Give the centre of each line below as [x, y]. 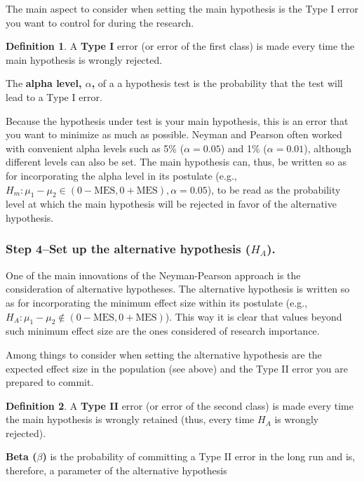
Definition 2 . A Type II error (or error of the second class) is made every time [180, 405]
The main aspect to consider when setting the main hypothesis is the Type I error [182, 8]
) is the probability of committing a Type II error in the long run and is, [199, 456]
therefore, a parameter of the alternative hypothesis [116, 470]
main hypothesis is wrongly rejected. [84, 59]
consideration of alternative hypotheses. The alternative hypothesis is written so [178, 289]
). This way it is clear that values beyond [254, 316]
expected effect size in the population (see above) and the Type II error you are [177, 368]
